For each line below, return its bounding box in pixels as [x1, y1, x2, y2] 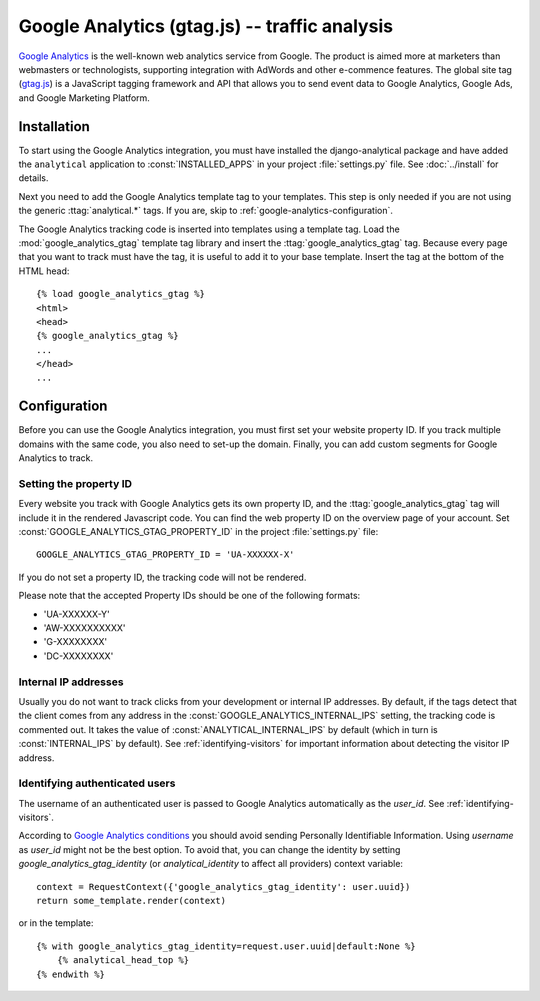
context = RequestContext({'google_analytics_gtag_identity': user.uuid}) [36, 881, 411, 892]
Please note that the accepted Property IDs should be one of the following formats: [18, 590, 361, 602]
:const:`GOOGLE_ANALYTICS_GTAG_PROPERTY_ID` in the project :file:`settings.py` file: [18, 526, 379, 538]
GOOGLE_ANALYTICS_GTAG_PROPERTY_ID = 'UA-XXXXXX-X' [36, 549, 295, 560]
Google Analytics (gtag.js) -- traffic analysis [18, 15, 394, 37]
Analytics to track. [18, 452, 94, 464]
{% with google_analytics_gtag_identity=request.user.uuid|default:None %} [36, 940, 416, 952]
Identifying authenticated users [18, 776, 176, 790]
